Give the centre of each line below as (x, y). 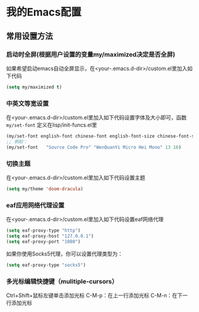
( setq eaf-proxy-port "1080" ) (44, 241)
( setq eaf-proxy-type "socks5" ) (46, 265)
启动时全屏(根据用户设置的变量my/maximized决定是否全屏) (91, 54)
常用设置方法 (30, 36)
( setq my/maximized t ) (34, 87)
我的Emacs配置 (44, 12)
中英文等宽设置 (28, 103)
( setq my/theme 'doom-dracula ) (45, 189)
